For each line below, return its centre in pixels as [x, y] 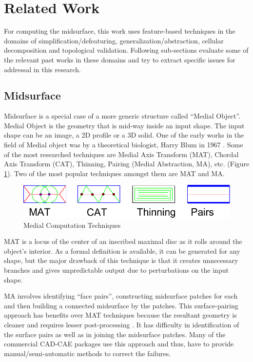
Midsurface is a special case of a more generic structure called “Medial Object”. [122, 116]
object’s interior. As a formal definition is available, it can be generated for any [122, 251]
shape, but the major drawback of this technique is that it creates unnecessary [121, 260]
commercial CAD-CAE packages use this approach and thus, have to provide [119, 344]
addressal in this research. [42, 69]
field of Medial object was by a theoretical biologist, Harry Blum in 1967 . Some [124, 145]
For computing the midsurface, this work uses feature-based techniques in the [120, 31]
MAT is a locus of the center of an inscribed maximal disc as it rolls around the [123, 241]
